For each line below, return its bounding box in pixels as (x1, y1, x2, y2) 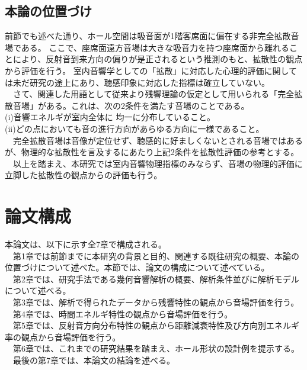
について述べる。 (5, 284, 71, 297)
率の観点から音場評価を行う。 (5, 330, 121, 343)
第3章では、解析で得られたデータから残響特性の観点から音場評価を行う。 (12, 296, 299, 308)
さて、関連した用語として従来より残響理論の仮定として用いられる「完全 (12, 88, 295, 100)
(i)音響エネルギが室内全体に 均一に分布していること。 (5, 111, 216, 123)
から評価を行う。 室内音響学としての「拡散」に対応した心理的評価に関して (5, 64, 297, 76)
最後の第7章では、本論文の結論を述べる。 (12, 353, 175, 366)
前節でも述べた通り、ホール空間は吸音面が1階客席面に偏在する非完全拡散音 (5, 30, 299, 42)
